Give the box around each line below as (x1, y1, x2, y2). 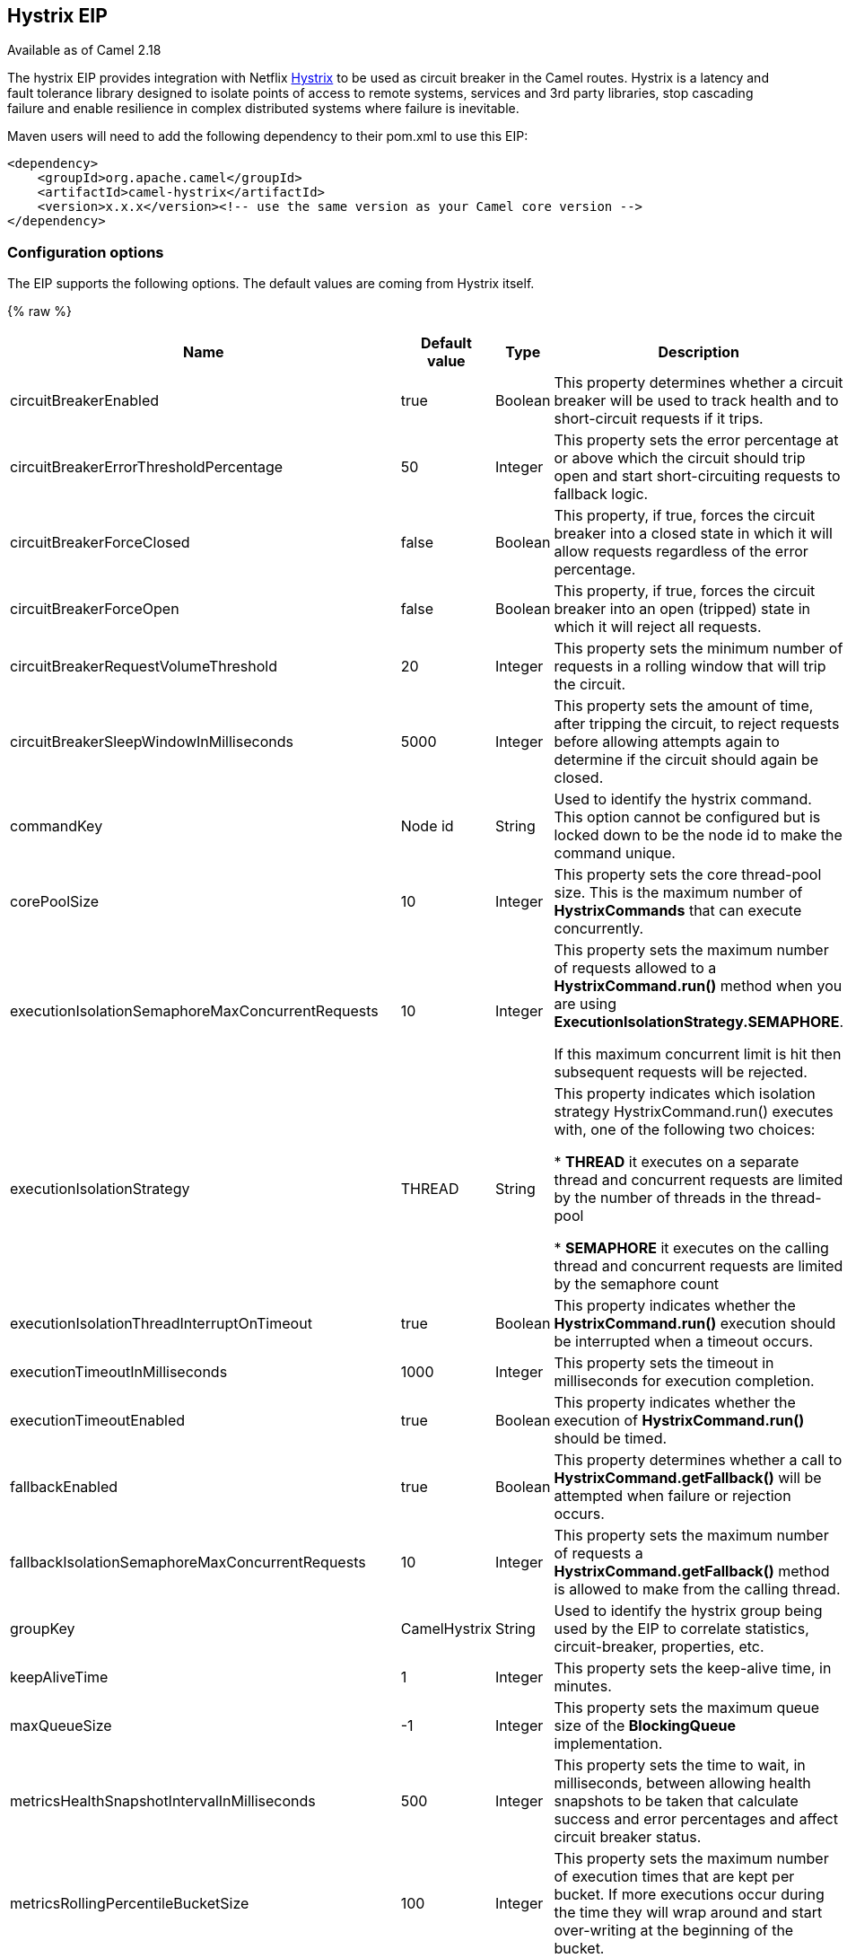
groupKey (10, 1620, 75, 1638)
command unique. (554, 844, 676, 863)
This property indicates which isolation (554, 1084, 816, 1103)
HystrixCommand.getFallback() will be (554, 1469, 822, 1488)
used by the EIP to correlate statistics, (554, 1620, 809, 1638)
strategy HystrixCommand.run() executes (554, 1102, 834, 1121)
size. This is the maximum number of (554, 883, 803, 902)
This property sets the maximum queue (554, 1699, 819, 1717)
